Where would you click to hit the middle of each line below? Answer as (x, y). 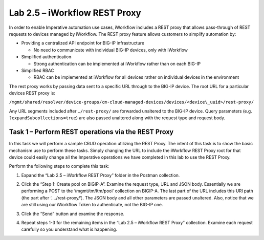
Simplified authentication (46, 57)
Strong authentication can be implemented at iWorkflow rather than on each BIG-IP (117, 64)
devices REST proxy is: (32, 93)
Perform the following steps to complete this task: (59, 166)
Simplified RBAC (38, 70)
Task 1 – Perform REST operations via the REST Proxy (91, 132)
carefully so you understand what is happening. (69, 229)
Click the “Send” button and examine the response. (73, 214)
